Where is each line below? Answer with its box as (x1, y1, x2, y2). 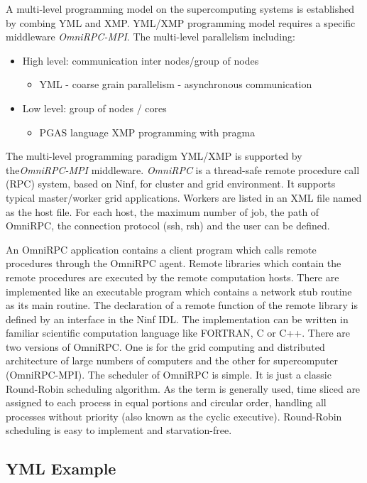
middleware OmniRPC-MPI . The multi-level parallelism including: (6, 29, 295, 44)
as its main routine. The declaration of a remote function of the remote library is (6, 298, 358, 313)
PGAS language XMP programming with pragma (39, 124, 256, 139)
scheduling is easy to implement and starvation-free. (6, 423, 232, 438)
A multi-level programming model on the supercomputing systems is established (6, 1, 355, 16)
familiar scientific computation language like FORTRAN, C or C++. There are (6, 325, 350, 340)
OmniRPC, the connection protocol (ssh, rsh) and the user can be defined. (6, 218, 330, 233)
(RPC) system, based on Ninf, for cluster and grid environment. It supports (6, 176, 336, 191)
